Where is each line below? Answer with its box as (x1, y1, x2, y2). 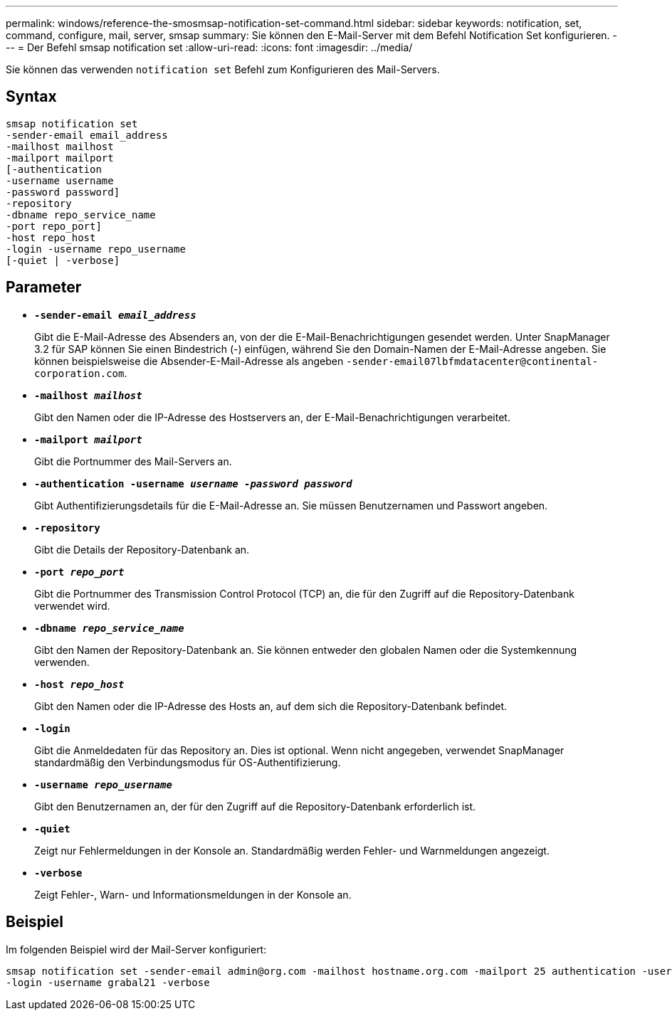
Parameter (6, 278, 82, 297)
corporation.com (34, 367, 125, 379)
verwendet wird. (34, 599, 110, 612)
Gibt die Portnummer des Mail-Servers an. (34, 455, 232, 467)
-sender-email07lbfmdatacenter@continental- (346, 355, 599, 367)
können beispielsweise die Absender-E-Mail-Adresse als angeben (34, 354, 344, 367)
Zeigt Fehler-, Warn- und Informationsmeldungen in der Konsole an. (34, 888, 352, 901)
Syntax (6, 88, 57, 106)
